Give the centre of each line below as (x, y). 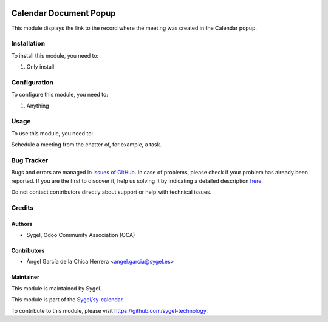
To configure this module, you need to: (60, 95)
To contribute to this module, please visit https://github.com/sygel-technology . (109, 310)
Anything (38, 106)
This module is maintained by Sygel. (56, 288)
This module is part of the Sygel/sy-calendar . (68, 300)
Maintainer (25, 277)
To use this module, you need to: (52, 133)
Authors (22, 224)
